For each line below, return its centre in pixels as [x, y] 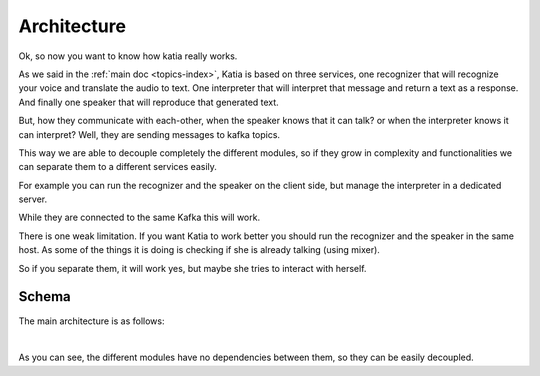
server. [33, 199]
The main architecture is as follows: [91, 321]
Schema [45, 296]
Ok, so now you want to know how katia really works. [128, 56]
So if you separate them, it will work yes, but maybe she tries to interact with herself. [192, 268]
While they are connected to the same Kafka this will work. [139, 217]
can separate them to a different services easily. [117, 167]
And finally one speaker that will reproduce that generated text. [148, 102]
